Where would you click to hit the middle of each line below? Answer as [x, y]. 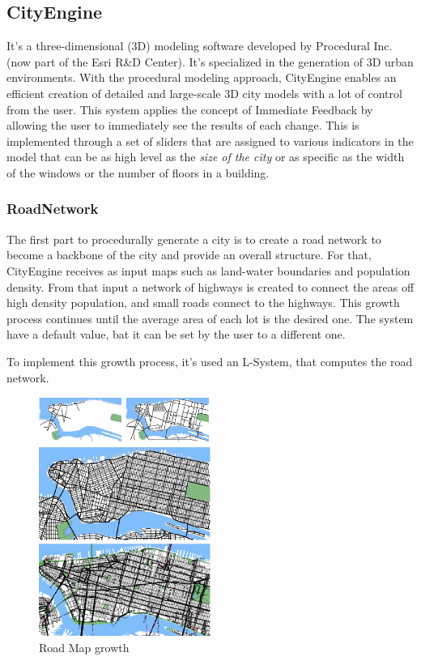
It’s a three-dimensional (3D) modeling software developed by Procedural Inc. [200, 46]
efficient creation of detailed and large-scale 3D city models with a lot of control [204, 93]
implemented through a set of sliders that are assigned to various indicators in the [210, 141]
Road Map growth [84, 647]
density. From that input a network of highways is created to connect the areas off [210, 286]
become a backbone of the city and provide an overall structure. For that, [189, 255]
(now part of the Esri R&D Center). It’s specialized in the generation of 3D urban [210, 61]
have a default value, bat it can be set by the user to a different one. [176, 334]
